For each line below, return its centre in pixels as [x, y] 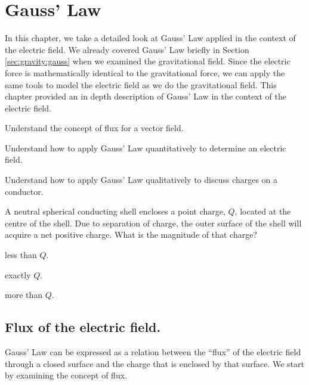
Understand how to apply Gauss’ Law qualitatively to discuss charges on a [141, 180]
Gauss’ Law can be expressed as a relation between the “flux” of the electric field [153, 352]
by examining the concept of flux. [66, 375]
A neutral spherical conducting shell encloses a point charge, [115, 211]
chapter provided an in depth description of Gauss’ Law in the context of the [146, 96]
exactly [18, 274]
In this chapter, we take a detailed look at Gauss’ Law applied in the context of [150, 38]
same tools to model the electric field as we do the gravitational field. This [141, 84]
